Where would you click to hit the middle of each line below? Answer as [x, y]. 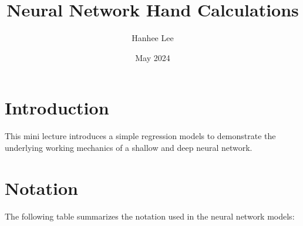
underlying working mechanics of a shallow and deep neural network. [129, 147]
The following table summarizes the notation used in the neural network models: [150, 216]
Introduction [57, 108]
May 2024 [153, 57]
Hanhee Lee [153, 38]
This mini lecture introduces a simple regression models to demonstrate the [140, 136]
